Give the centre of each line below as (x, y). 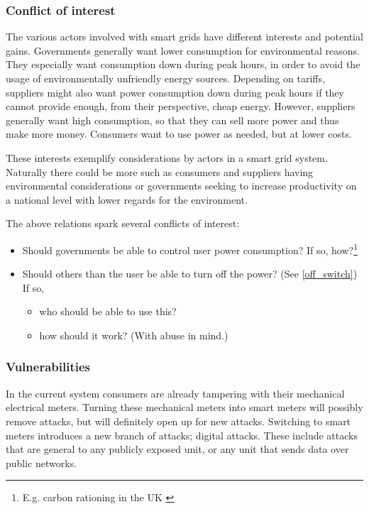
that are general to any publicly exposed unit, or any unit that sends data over (177, 449)
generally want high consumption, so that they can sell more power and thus (172, 120)
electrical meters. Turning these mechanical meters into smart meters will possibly (184, 407)
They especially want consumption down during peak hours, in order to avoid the (183, 64)
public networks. (42, 463)
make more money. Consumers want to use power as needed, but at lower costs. (179, 134)
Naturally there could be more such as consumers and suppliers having (160, 171)
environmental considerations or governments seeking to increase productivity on (181, 186)
